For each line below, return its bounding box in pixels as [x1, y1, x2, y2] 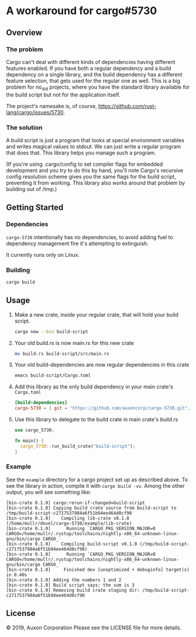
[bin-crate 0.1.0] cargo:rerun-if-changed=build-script [6, 499, 145, 506]
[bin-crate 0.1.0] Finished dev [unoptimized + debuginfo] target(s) [6, 566, 190, 572]
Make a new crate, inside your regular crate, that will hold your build [14, 311, 178, 318]
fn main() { [14, 438, 44, 444]
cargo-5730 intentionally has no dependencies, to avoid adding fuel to [6, 233, 174, 240]
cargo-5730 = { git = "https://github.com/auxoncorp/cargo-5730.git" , [14, 405, 191, 411]
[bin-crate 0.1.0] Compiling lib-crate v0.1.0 [6, 515, 130, 521]
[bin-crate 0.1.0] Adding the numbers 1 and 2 [6, 577, 122, 583]
